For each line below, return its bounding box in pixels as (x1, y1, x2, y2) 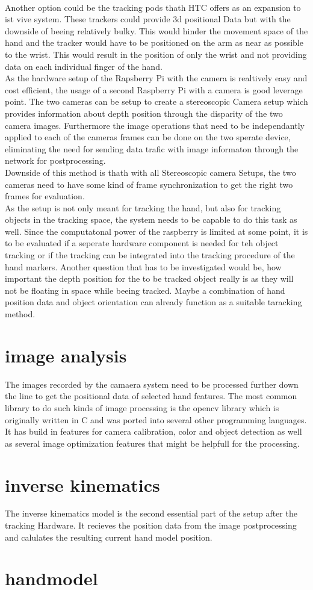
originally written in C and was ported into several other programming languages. (5, 413, 307, 426)
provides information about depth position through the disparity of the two (5, 107, 283, 119)
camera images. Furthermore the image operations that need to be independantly (5, 119, 305, 131)
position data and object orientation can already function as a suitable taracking (5, 296, 302, 308)
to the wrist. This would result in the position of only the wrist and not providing (5, 48, 307, 60)
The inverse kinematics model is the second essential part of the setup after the (5, 507, 297, 520)
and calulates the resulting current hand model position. (5, 530, 212, 543)
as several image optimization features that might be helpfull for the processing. (5, 436, 300, 449)
